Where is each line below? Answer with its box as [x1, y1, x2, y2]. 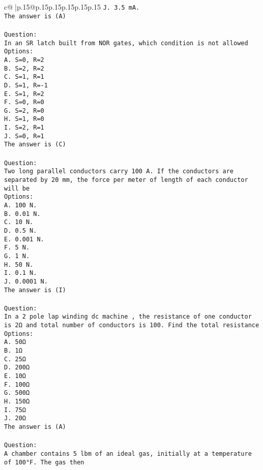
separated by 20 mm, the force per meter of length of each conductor [4, 176, 248, 183]
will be [4, 184, 30, 192]
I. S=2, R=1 [4, 124, 44, 132]
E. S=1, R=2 [4, 90, 44, 98]
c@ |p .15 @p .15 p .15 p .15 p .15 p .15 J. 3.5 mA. [4, 2, 140, 12]
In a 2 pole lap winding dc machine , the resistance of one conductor [4, 313, 252, 321]
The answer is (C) [4, 141, 66, 148]
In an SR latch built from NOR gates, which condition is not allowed [4, 39, 248, 47]
